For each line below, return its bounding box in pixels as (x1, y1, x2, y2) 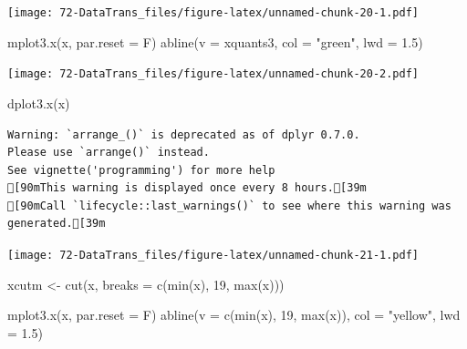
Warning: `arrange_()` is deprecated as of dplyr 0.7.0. (7, 128, 360, 141)
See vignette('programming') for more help (7, 163, 275, 177)
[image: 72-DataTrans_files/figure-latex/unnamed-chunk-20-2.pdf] (7, 67, 420, 81)
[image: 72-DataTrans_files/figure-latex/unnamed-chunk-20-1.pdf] (7, 6, 420, 19)
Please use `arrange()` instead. (7, 146, 210, 159)
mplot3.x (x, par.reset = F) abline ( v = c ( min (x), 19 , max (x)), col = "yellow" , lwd (7, 305, 461, 324)
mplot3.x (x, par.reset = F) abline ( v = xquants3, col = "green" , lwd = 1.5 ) (7, 32, 423, 51)
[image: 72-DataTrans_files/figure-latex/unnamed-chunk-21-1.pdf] (7, 249, 420, 262)
